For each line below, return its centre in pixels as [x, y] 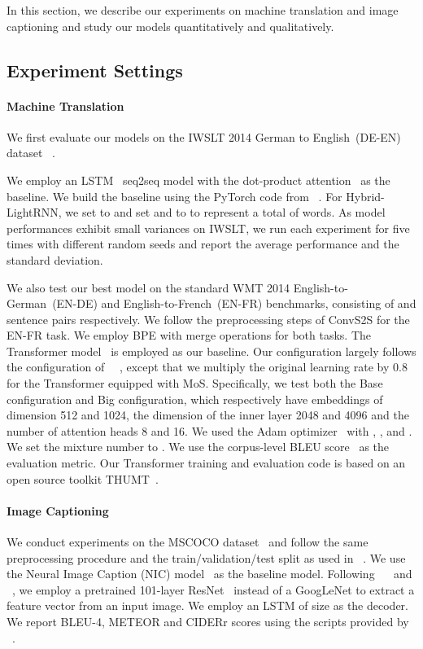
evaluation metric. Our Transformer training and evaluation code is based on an [206, 463]
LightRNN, [34, 212]
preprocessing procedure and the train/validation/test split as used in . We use [206, 557]
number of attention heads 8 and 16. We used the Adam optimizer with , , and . [209, 430]
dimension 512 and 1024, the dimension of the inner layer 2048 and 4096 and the [208, 415]
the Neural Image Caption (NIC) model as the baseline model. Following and [209, 574]
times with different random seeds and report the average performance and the [203, 244]
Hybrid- [365, 196]
